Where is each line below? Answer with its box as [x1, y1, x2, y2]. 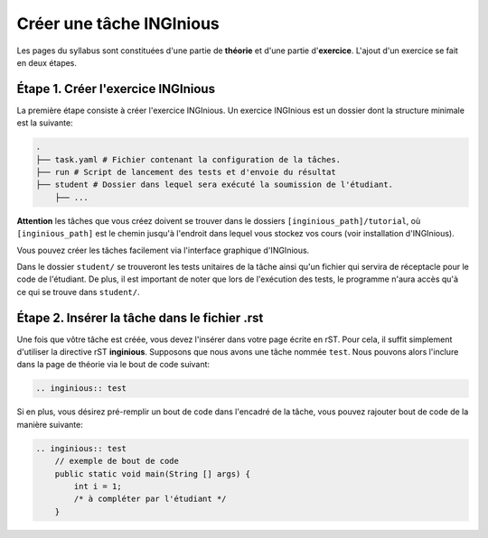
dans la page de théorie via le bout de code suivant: [16, 359, 211, 370]
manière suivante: [16, 419, 83, 430]
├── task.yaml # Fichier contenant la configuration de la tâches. [35, 154, 342, 164]
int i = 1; [73, 481, 122, 491]
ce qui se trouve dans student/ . [16, 286, 140, 297]
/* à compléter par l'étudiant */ [73, 494, 227, 505]
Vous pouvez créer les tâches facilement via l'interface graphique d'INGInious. [16, 245, 310, 255]
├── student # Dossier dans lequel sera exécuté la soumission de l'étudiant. [35, 180, 393, 190]
